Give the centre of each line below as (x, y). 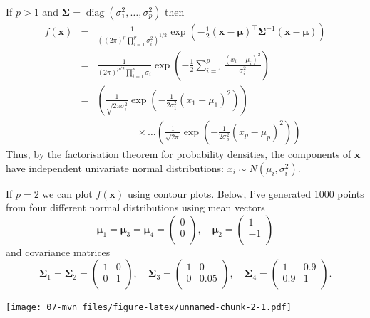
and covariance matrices (58, 251)
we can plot (67, 193)
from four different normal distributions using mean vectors (135, 207)
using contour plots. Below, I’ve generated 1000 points (246, 193)
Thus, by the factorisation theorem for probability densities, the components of (179, 154)
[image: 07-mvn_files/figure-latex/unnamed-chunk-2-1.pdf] (149, 308)
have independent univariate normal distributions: (115, 168)
